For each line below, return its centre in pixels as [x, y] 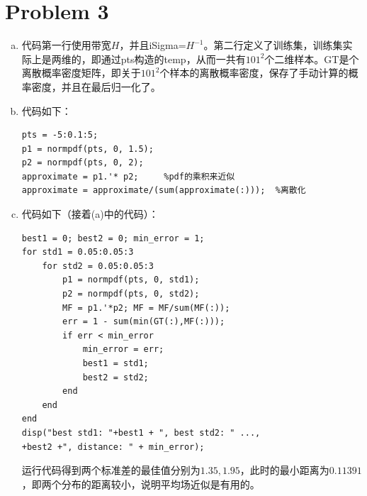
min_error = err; [123, 349]
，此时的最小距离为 [284, 470]
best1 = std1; [115, 363]
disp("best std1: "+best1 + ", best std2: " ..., [141, 432]
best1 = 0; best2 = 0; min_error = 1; [113, 238]
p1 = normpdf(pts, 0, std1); [131, 280]
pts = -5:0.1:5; [60, 135]
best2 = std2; [115, 377]
